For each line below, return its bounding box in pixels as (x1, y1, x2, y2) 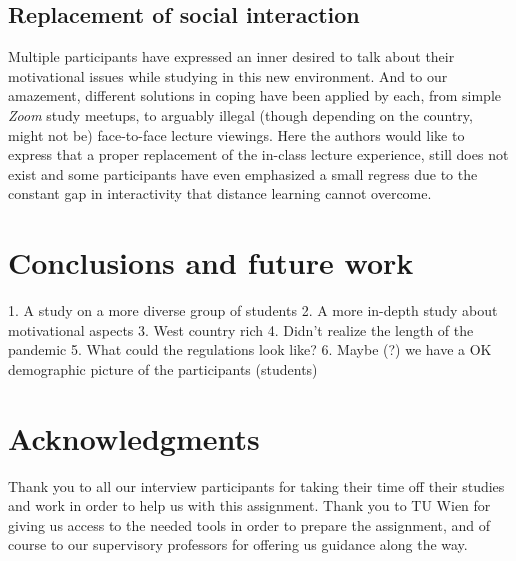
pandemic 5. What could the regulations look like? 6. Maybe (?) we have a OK (8, 339, 492, 360)
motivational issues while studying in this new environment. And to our (8, 65, 448, 86)
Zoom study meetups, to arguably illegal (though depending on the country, (8, 104, 473, 125)
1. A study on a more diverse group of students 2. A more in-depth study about (8, 300, 498, 321)
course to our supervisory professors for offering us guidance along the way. (8, 534, 468, 555)
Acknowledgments (8, 417, 260, 458)
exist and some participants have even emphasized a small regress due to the (8, 163, 478, 184)
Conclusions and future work (8, 242, 414, 283)
